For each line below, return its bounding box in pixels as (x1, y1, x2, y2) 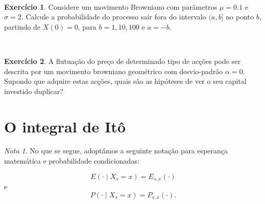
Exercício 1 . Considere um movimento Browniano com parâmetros (4, 1, 217, 12)
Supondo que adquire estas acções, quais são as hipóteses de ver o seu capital (4, 76, 247, 86)
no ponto (226, 11, 254, 22)
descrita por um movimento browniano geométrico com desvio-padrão (4, 65, 223, 76)
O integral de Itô (4, 116, 126, 137)
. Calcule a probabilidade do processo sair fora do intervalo (21, 11, 207, 22)
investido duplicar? (4, 85, 64, 96)
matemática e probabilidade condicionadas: (4, 155, 139, 166)
